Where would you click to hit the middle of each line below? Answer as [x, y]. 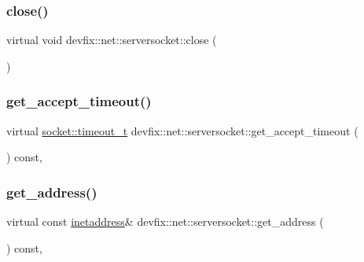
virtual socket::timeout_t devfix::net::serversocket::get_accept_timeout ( [182, 130]
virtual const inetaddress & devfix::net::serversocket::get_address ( [165, 221]
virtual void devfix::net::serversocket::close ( [112, 40]
